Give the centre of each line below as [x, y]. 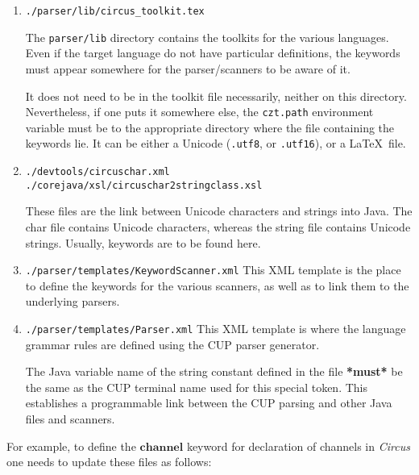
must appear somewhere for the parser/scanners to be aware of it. [188, 68]
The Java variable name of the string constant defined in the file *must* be [214, 371]
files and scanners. [70, 418]
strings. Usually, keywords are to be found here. [143, 242]
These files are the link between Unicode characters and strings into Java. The [219, 211]
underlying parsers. [73, 301]
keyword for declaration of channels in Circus [298, 446]
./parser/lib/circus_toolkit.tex [115, 11]
